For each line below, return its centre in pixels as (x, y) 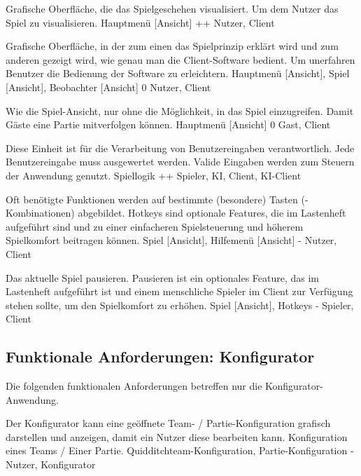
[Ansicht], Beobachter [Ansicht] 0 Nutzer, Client (108, 87)
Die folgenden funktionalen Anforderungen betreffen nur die (134, 386)
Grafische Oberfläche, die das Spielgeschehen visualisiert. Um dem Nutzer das (172, 8)
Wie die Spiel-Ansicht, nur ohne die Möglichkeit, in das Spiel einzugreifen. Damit (180, 110)
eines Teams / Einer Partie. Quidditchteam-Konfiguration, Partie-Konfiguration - (180, 450)
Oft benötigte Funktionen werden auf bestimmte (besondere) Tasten (152, 199)
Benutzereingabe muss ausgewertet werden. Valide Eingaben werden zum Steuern (180, 162)
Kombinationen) (40, 213)
